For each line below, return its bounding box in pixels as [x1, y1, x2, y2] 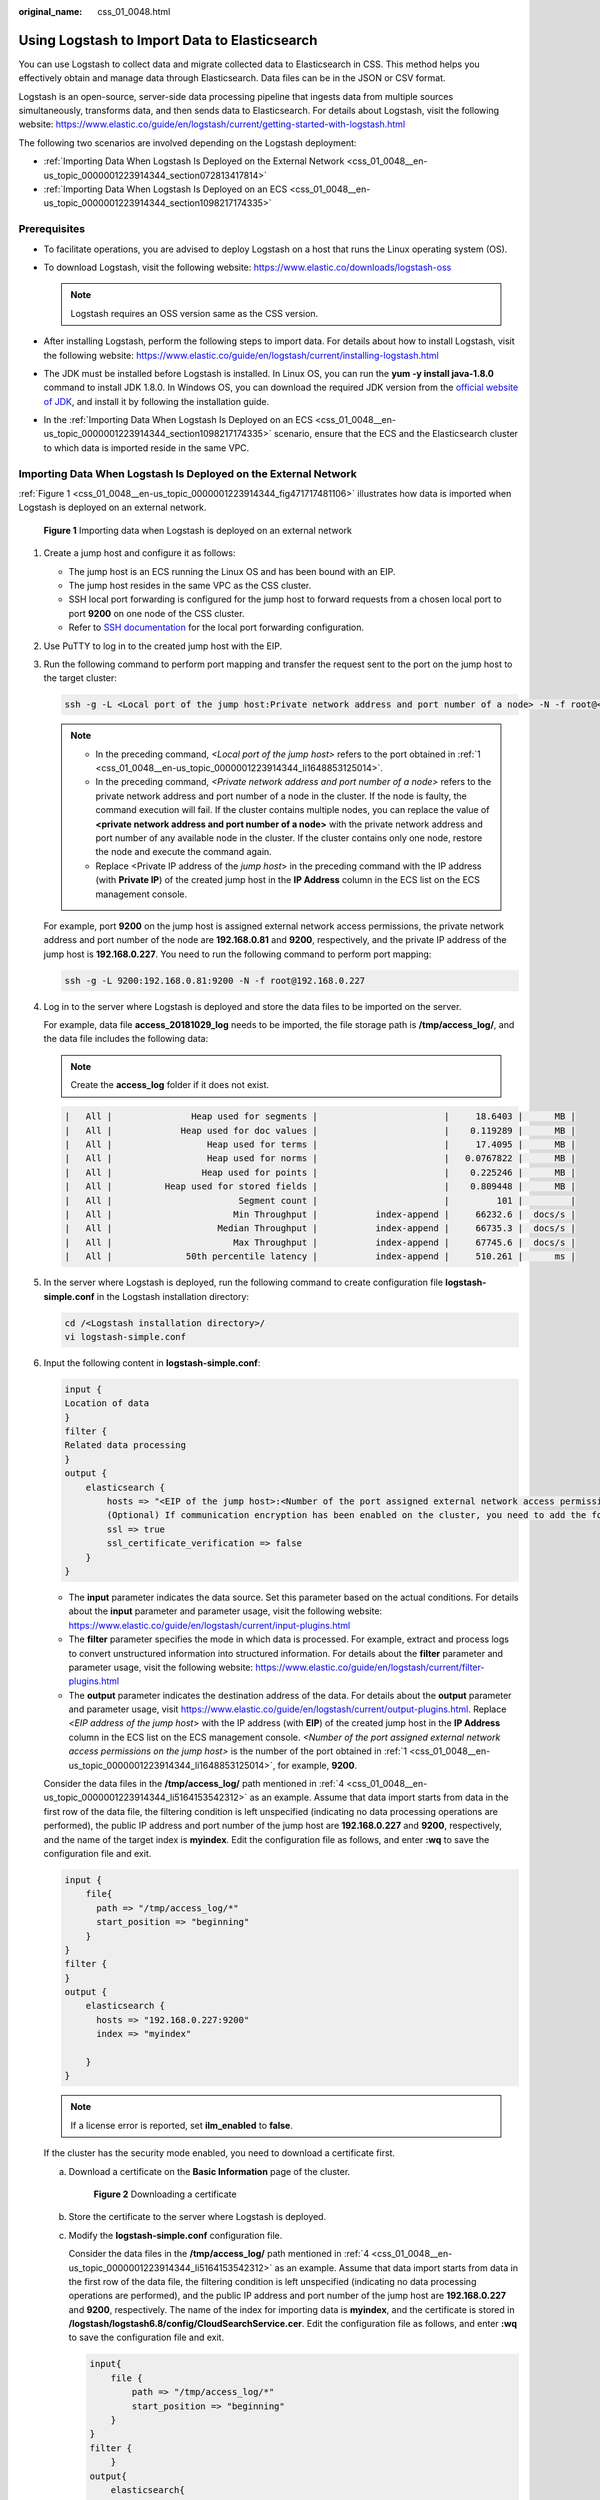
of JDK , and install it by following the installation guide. [43, 395, 270, 407]
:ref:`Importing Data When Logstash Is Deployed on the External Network [43, 155, 345, 167]
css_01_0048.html [97, 6, 171, 17]
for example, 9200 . [277, 1759, 358, 1771]
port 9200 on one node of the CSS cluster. [68, 607, 245, 619]
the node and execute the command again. [95, 846, 272, 858]
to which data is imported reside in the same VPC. [43, 441, 250, 454]
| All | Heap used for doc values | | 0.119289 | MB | [64, 1125, 577, 1136]
